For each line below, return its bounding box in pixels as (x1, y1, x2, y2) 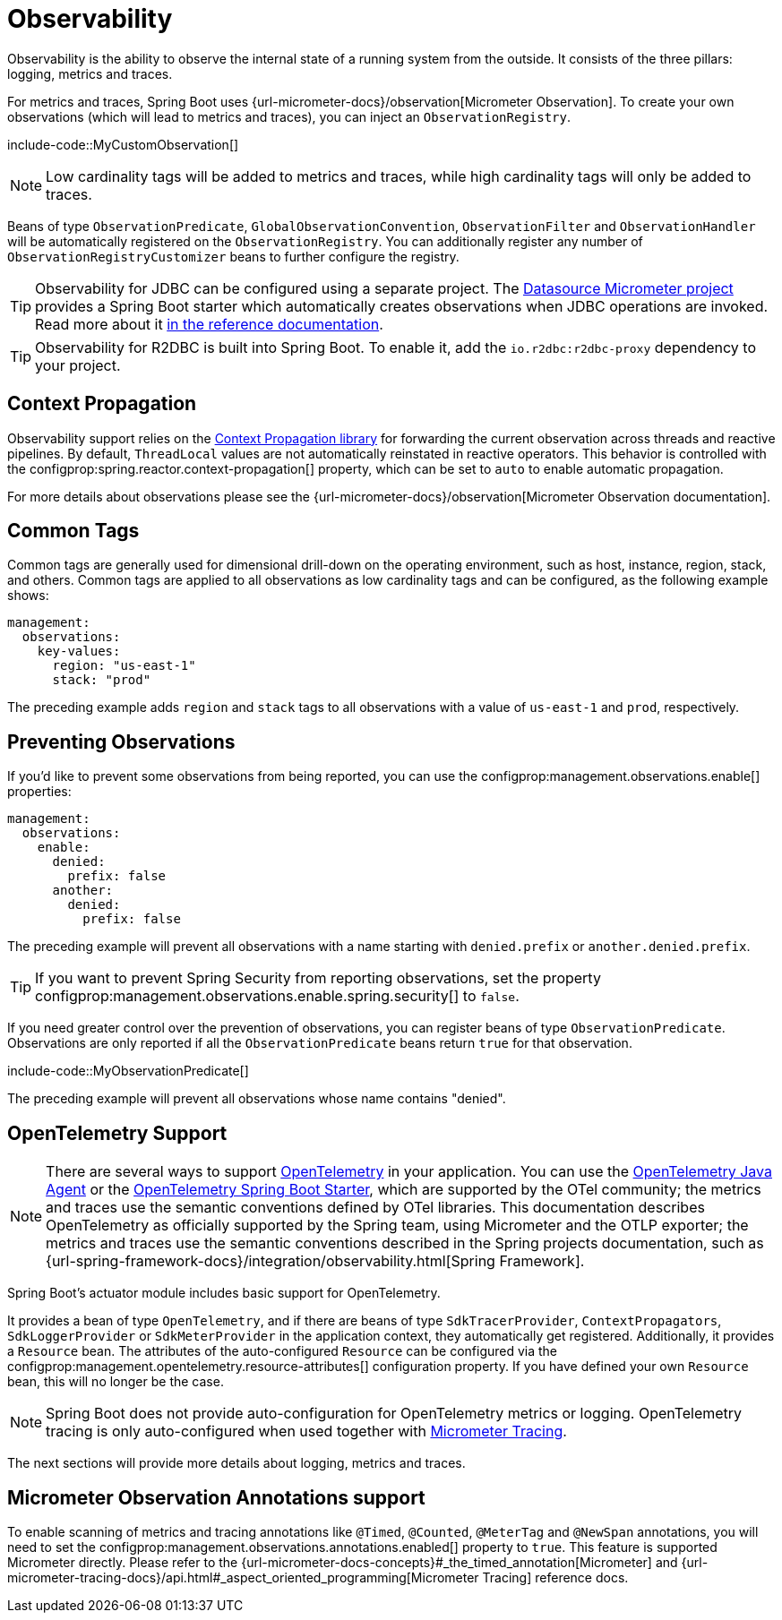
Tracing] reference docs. (482, 1569, 629, 1585)
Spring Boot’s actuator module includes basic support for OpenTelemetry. (7, 1285, 441, 1301)
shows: (7, 587, 49, 604)
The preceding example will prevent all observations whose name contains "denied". (7, 1091, 506, 1107)
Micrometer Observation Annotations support (7, 1486, 425, 1509)
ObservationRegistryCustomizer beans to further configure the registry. (7, 248, 460, 264)
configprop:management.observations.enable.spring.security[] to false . (35, 987, 520, 1006)
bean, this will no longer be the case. (7, 1374, 224, 1390)
